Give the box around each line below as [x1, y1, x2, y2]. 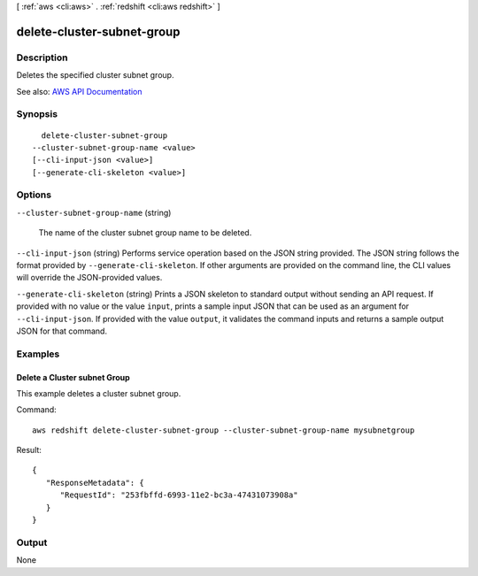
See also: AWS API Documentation [16, 86, 143, 96]
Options [16, 188, 52, 201]
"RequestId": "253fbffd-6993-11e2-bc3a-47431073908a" [59, 490, 298, 500]
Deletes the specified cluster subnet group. [16, 70, 174, 81]
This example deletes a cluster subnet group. [16, 388, 181, 398]
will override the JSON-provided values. [16, 273, 163, 283]
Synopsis [16, 108, 58, 120]
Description [16, 51, 68, 64]
